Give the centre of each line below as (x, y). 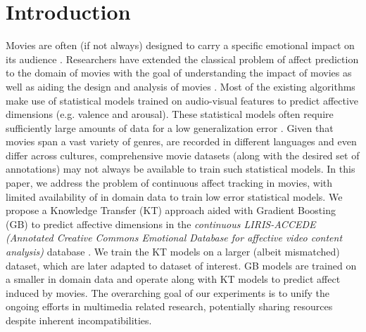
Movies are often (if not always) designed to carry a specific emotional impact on (180, 45)
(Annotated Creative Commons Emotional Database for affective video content (174, 238)
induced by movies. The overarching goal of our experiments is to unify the (168, 292)
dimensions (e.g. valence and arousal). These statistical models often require (170, 114)
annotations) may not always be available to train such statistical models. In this (181, 169)
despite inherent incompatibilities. (79, 320)
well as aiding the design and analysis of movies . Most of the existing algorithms (181, 86)
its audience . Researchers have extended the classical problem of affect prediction (182, 59)
